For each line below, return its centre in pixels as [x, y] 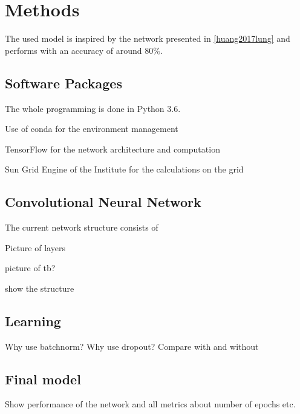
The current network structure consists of [82, 227]
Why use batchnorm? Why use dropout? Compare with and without [132, 346]
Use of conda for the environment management [92, 129]
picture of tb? [30, 268]
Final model [43, 379]
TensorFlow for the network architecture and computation [112, 149]
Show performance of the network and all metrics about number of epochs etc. [150, 404]
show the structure [40, 288]
